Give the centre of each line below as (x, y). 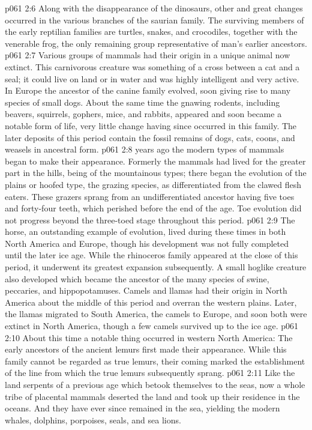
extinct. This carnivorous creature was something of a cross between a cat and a (152, 66)
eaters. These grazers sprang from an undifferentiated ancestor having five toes (150, 196)
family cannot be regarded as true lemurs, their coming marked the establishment (155, 361)
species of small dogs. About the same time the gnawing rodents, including (142, 102)
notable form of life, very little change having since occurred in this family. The (151, 125)
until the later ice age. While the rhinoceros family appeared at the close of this (151, 255)
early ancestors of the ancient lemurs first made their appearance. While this (146, 349)
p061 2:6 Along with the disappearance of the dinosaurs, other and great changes (154, 8)
